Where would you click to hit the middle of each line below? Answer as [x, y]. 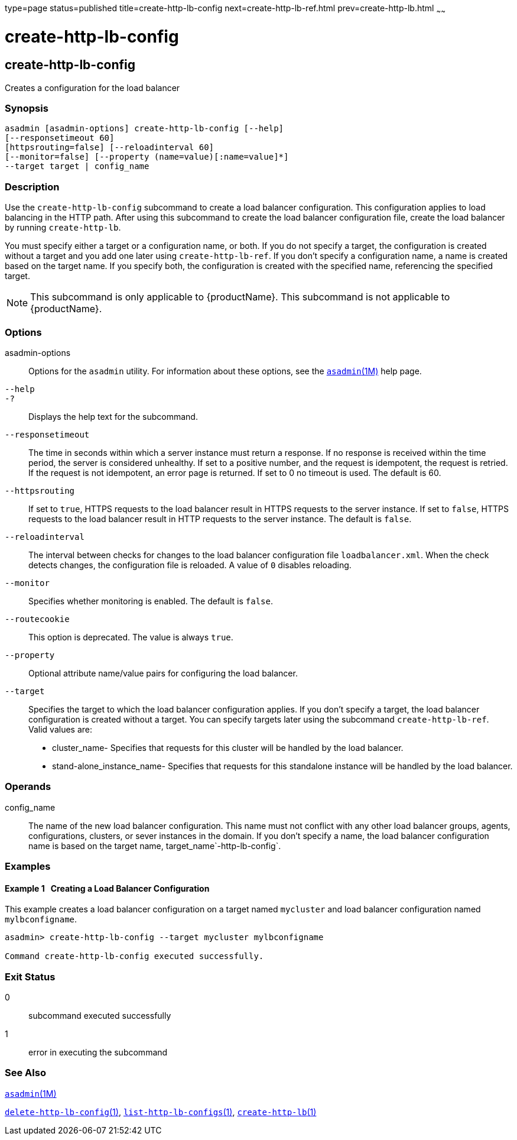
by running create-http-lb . [63, 228]
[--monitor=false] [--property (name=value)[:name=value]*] [147, 157]
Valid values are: [61, 729]
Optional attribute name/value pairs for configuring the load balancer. [163, 673]
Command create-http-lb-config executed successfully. [134, 956]
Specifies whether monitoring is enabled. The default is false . [151, 601]
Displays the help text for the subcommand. [113, 416]
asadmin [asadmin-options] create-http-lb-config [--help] [144, 129]
